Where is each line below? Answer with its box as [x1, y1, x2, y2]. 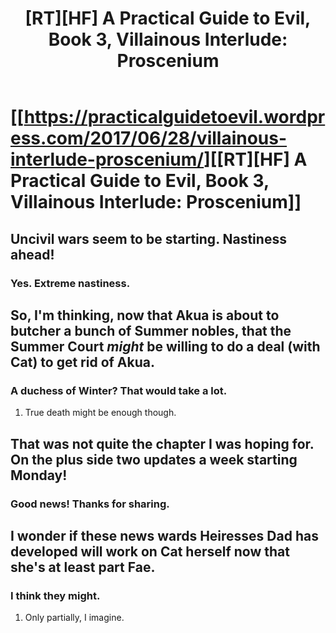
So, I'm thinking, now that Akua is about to [10, 307, 280, 324]
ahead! [10, 246, 55, 263]
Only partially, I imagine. [24, 612, 125, 624]
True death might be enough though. [24, 407, 177, 419]
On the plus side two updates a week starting [10, 451, 298, 468]
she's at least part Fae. [10, 558, 156, 576]
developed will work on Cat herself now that [10, 543, 290, 560]
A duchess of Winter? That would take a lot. [10, 383, 228, 397]
